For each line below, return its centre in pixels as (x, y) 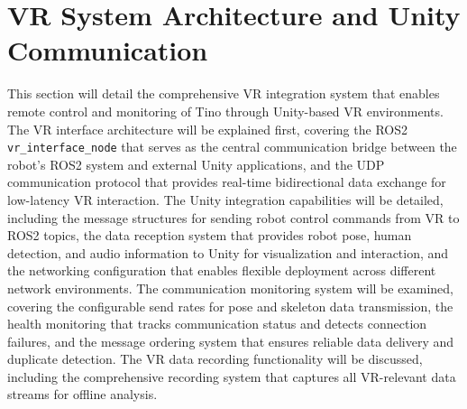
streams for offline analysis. (82, 394)
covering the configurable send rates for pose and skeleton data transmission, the (230, 306)
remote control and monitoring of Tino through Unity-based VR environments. (225, 111)
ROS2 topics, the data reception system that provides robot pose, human (210, 235)
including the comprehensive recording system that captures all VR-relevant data (232, 376)
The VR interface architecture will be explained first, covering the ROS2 (207, 129)
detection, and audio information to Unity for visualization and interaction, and (228, 252)
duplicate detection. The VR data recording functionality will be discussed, (215, 359)
